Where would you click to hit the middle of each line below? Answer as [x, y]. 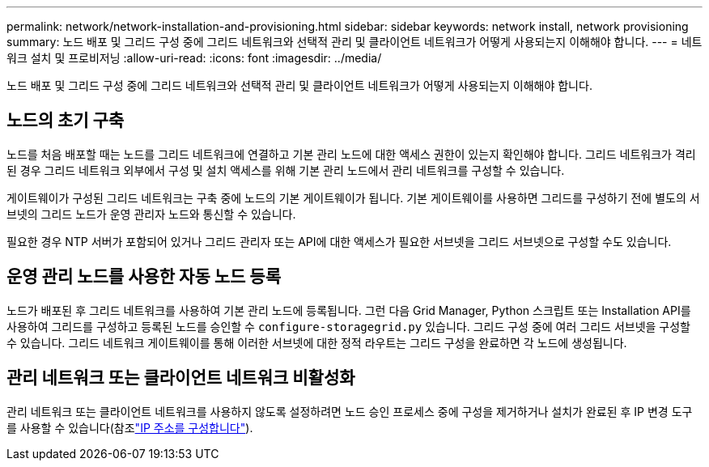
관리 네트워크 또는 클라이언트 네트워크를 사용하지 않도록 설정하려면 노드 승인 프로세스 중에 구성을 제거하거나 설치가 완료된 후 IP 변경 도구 [350, 411]
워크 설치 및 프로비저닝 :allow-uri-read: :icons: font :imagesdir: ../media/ [194, 58]
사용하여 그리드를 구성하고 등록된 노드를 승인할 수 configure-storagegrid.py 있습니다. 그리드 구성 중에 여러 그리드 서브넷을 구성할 [348, 326]
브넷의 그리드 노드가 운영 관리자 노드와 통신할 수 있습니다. [151, 214]
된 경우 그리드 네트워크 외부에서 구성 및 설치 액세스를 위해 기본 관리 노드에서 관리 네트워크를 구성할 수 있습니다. [286, 170]
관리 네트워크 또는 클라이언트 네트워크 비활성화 [181, 378]
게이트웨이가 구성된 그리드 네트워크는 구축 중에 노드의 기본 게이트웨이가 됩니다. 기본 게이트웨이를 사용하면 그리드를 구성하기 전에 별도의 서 [353, 197]
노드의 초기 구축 [66, 121]
